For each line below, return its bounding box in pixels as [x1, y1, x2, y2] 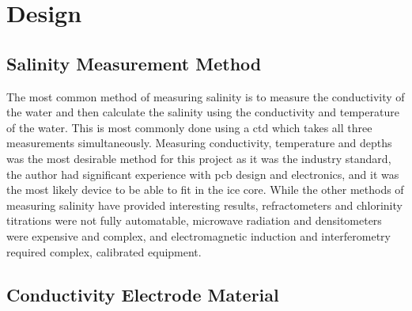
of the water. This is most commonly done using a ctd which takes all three [6, 119, 372, 135]
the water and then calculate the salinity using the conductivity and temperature [6, 104, 399, 120]
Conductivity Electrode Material [6, 282, 279, 306]
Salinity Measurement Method [6, 51, 262, 75]
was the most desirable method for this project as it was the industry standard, [6, 150, 391, 166]
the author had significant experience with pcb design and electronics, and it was [6, 165, 399, 182]
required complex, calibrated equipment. [6, 243, 202, 260]
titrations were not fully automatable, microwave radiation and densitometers [6, 212, 382, 229]
